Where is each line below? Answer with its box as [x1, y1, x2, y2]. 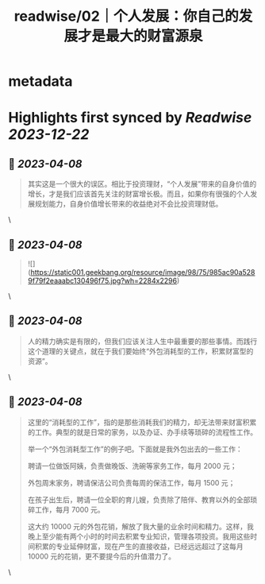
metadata [8, 72, 73, 91]
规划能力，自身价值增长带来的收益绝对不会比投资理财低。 [34, 199, 223, 209]
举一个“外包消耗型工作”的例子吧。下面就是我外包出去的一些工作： [27, 444, 244, 454]
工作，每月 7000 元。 [34, 505, 105, 514]
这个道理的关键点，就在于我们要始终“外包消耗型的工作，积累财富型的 [27, 346, 254, 356]
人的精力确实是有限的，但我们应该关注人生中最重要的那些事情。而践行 [27, 336, 258, 346]
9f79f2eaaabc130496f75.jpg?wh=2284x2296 [27, 276, 177, 285]
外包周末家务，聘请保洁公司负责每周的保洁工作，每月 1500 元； [27, 478, 236, 487]
